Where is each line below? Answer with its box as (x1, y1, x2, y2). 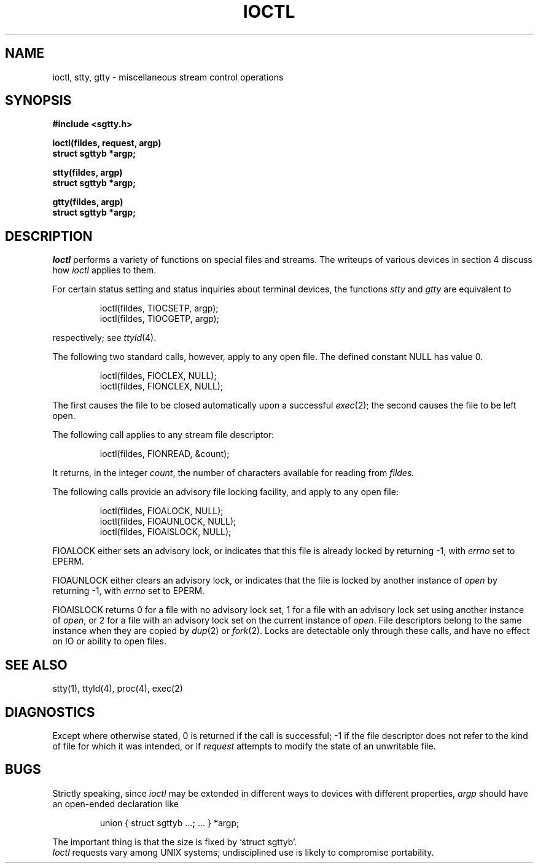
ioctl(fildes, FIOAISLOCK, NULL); (99, 526, 232, 538)
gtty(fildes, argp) (52, 197, 123, 208)
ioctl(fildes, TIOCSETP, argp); (99, 303, 219, 314)
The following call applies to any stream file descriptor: (52, 429, 275, 440)
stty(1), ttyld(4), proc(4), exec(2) (52, 683, 183, 694)
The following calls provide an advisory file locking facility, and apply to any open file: (52, 487, 399, 498)
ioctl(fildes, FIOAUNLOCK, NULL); (99, 516, 236, 527)
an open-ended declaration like (52, 798, 179, 809)
